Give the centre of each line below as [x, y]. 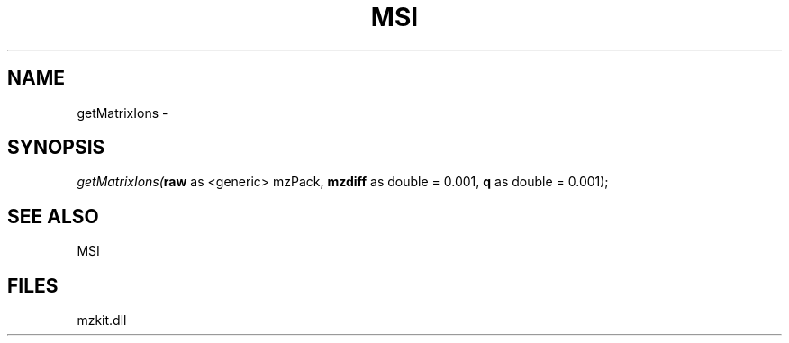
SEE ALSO [53, 216]
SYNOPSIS [56, 148]
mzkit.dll [102, 320]
